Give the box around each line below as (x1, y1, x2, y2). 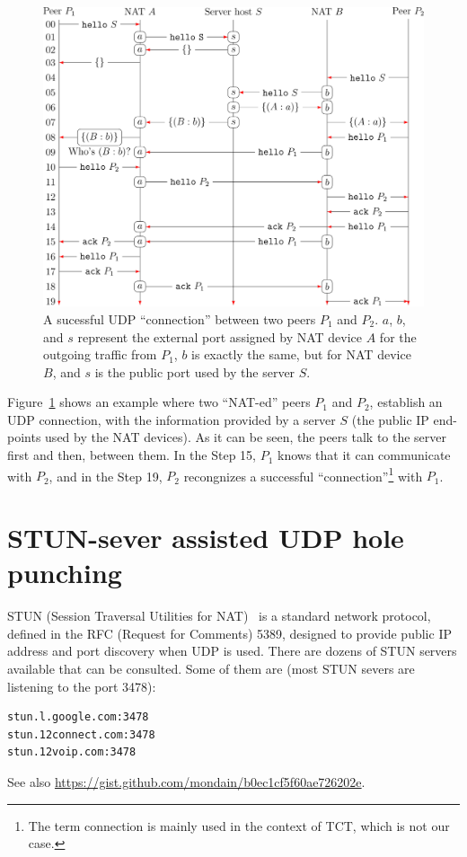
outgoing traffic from (43, 345, 157, 364)
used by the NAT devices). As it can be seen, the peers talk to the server (45, 428, 447, 446)
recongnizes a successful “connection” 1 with (183, 464, 423, 485)
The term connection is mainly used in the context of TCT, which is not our (28, 816, 450, 835)
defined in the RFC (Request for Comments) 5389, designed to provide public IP (7, 623, 452, 642)
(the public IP (351, 410, 429, 428)
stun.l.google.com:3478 (7, 711, 149, 724)
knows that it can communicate (278, 446, 451, 464)
